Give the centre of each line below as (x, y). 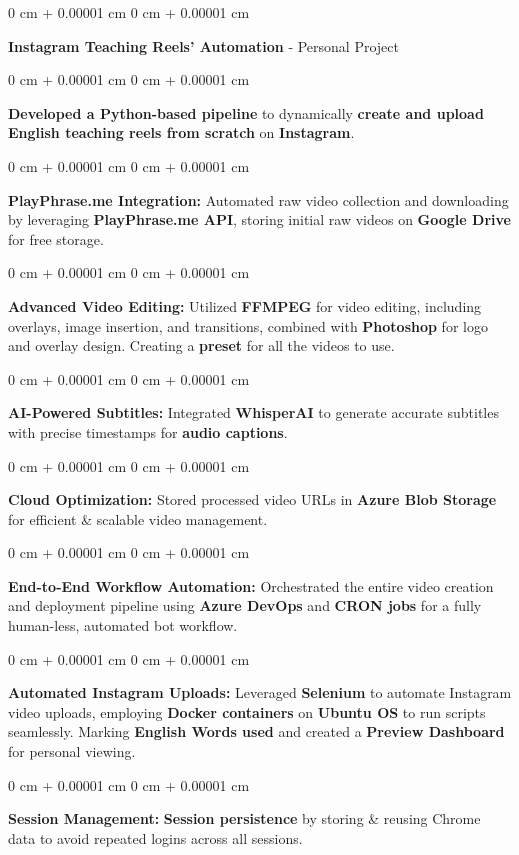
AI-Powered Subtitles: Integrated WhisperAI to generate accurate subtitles (253, 412)
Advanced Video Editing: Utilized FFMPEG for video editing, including (245, 305)
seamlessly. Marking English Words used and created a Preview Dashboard (256, 731)
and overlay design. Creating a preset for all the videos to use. (201, 345)
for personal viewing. (72, 751)
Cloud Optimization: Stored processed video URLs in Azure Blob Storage (252, 499)
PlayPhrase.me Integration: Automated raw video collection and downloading (258, 199)
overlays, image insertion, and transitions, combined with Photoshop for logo (248, 325)
